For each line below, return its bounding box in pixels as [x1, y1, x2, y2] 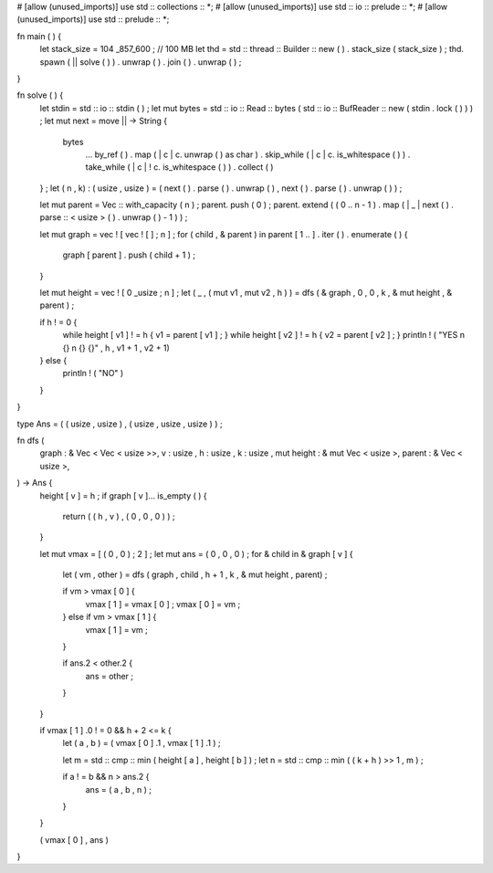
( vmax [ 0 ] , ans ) [39, 834, 110, 845]
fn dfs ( [16, 435, 45, 446]
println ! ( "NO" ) [62, 368, 124, 379]
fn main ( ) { [16, 30, 62, 41]
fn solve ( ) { [16, 89, 64, 100]
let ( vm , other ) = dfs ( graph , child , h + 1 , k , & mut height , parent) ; [62, 569, 328, 580]
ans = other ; [85, 670, 134, 681]
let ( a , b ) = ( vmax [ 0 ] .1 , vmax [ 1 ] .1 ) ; [62, 738, 221, 749]
